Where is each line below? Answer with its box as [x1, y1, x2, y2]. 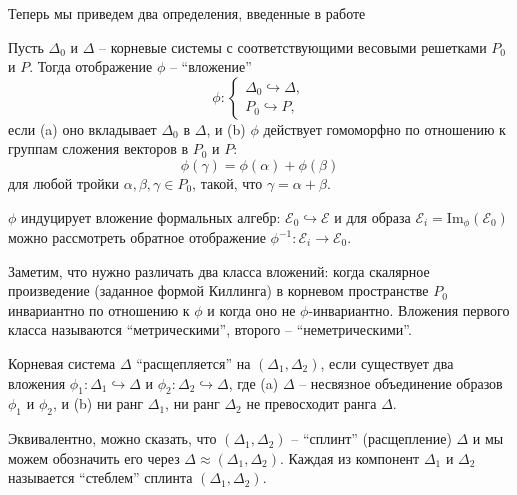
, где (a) [228, 372, 279, 393]
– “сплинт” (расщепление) [291, 428, 452, 449]
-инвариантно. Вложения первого [308, 299, 510, 320]
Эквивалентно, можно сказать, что [8, 428, 217, 449]
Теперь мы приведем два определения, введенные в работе [8, 3, 366, 23]
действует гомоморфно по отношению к [263, 118, 506, 139]
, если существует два [320, 352, 454, 373]
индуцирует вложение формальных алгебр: [21, 206, 281, 227]
